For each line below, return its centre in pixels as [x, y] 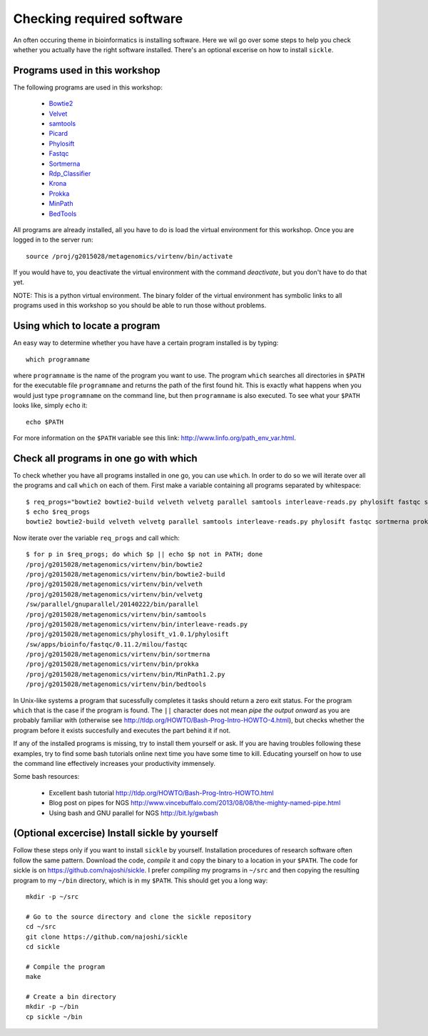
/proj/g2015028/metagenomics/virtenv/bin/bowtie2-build [126, 574]
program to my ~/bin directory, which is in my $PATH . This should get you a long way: [141, 880]
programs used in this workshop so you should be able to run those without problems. [140, 305]
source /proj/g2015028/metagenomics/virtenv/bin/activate [129, 256]
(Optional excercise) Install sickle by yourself [116, 833]
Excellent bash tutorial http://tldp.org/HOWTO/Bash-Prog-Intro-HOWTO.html [161, 792]
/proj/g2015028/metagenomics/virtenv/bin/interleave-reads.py [137, 624]
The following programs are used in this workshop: [88, 87]
